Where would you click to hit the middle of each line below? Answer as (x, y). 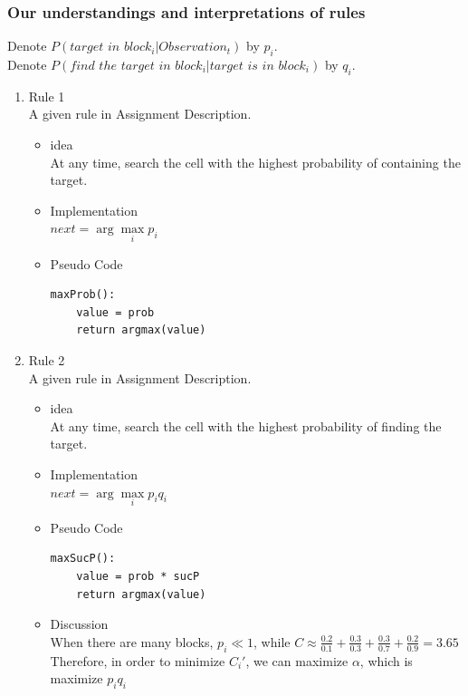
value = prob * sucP (138, 576)
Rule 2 (47, 359)
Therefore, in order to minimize (138, 660)
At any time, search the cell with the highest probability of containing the (255, 162)
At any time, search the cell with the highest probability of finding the (246, 425)
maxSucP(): (83, 559)
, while (272, 641)
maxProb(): (83, 295)
